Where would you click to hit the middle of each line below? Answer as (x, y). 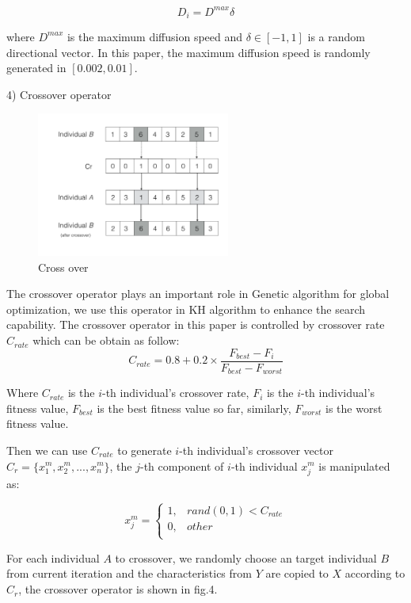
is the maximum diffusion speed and (155, 36)
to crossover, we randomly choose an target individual (246, 557)
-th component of (182, 466)
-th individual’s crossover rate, (175, 393)
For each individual (53, 557)
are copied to (297, 573)
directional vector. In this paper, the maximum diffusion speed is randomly (188, 52)
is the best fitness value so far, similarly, (194, 408)
